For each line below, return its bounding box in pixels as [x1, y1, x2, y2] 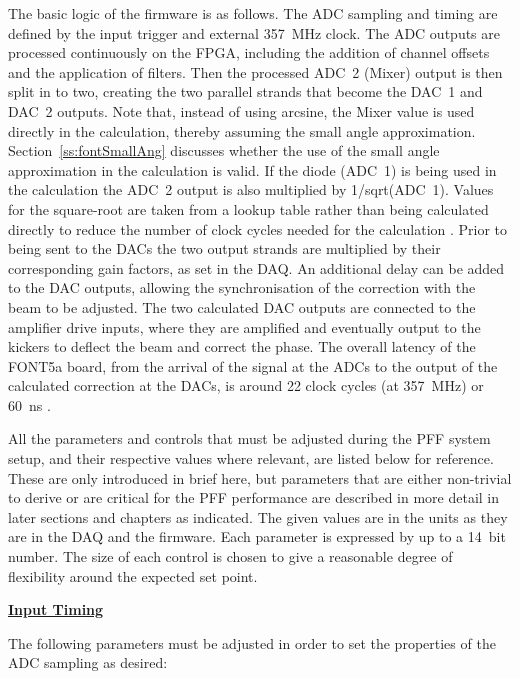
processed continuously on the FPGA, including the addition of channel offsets [8, 42, 490, 63]
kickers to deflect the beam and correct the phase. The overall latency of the [8, 336, 476, 357]
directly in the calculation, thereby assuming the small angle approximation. [8, 120, 476, 141]
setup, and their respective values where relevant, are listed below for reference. [8, 448, 494, 469]
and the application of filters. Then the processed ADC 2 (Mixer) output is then [8, 61, 503, 82]
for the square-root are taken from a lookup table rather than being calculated [8, 198, 489, 219]
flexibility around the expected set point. [8, 565, 258, 586]
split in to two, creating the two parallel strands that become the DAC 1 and [8, 81, 483, 102]
